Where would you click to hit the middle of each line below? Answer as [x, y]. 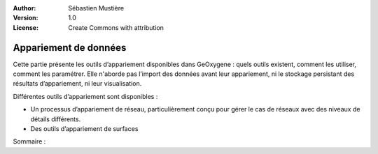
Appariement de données [70, 48]
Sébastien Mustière [96, 8]
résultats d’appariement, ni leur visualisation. [77, 84]
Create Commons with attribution [116, 27]
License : [26, 27]
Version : [26, 18]
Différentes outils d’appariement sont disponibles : [85, 96]
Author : [24, 8]
